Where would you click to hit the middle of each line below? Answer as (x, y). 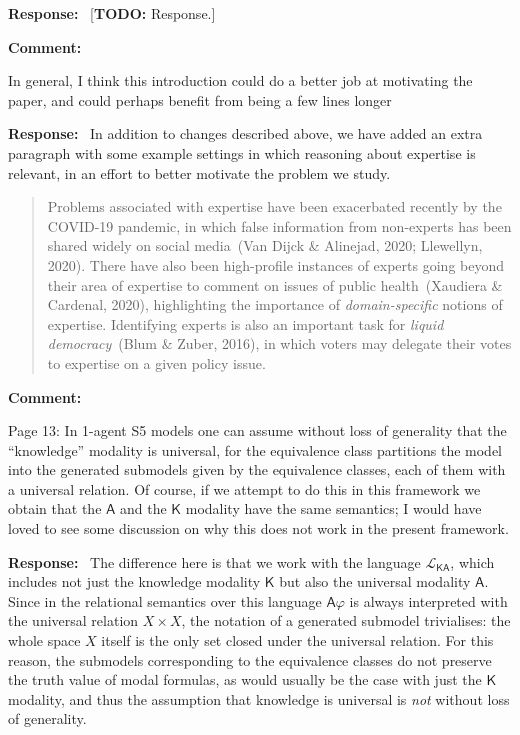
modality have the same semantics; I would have (333, 508)
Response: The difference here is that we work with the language (214, 561)
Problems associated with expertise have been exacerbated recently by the (274, 206)
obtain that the (55, 508)
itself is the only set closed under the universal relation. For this (297, 640)
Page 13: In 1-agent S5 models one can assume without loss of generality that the (257, 430)
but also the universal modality (375, 581)
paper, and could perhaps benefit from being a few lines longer (200, 99)
